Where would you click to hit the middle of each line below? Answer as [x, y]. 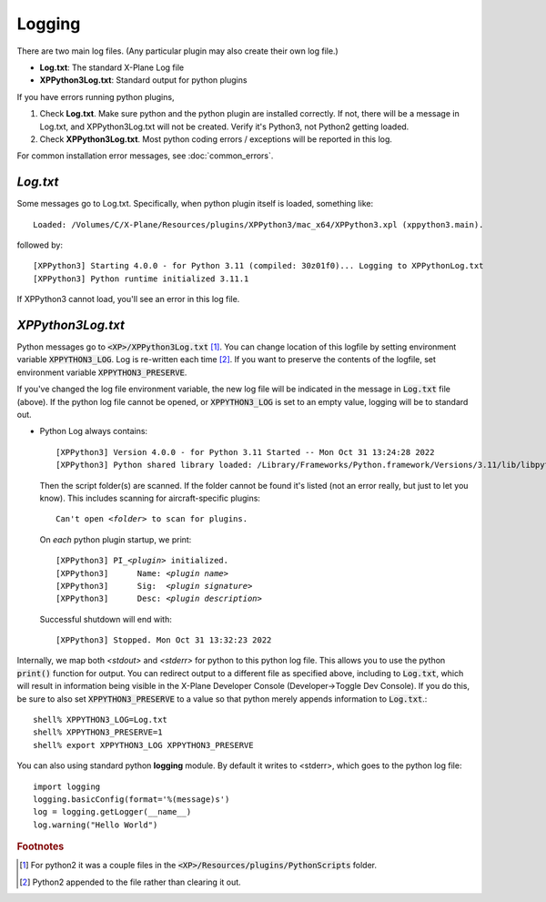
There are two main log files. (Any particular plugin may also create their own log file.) [177, 51]
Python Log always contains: [94, 431]
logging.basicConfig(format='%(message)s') [131, 799]
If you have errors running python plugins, [96, 96]
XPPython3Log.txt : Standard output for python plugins [143, 80]
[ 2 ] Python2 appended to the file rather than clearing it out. [130, 882]
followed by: [40, 245]
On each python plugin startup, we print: [116, 539]
